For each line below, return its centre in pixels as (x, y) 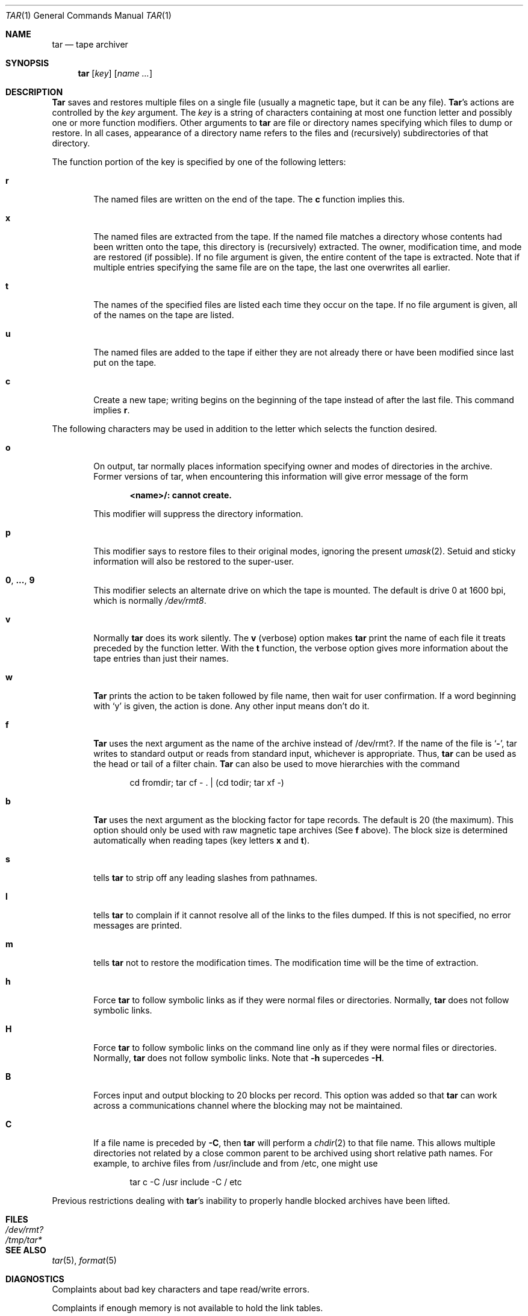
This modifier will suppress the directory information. (198, 514)
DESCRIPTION (34, 92)
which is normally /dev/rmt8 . (150, 600)
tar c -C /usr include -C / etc (186, 1182)
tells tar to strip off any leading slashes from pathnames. (206, 878)
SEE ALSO (26, 1250)
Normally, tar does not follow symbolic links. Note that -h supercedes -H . (239, 1058)
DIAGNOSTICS (35, 1279)
